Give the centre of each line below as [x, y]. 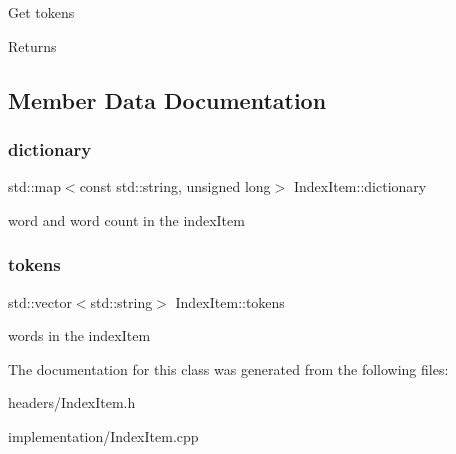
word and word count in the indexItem [126, 219]
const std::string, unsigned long [175, 186]
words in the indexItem [79, 335]
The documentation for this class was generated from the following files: [228, 368]
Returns [32, 45]
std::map [34, 186]
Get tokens [41, 12]
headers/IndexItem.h [72, 402]
